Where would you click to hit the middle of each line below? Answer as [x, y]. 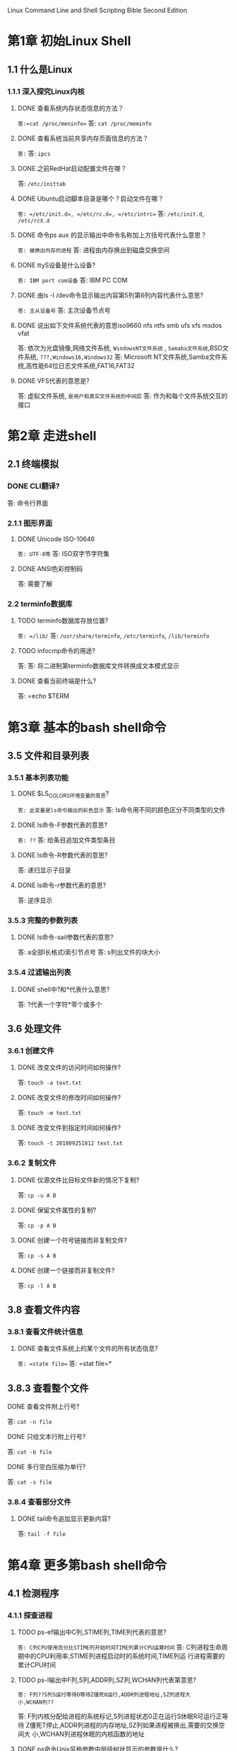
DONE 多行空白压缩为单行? [47, 1467]
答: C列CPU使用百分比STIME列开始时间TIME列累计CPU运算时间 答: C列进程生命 [119, 1647]
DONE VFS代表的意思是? [53, 380]
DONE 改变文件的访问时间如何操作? [69, 1067]
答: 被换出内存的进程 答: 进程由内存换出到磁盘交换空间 [94, 250]
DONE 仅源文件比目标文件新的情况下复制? [78, 1179]
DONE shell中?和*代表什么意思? [64, 989]
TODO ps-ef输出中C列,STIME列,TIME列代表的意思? [92, 1632]
